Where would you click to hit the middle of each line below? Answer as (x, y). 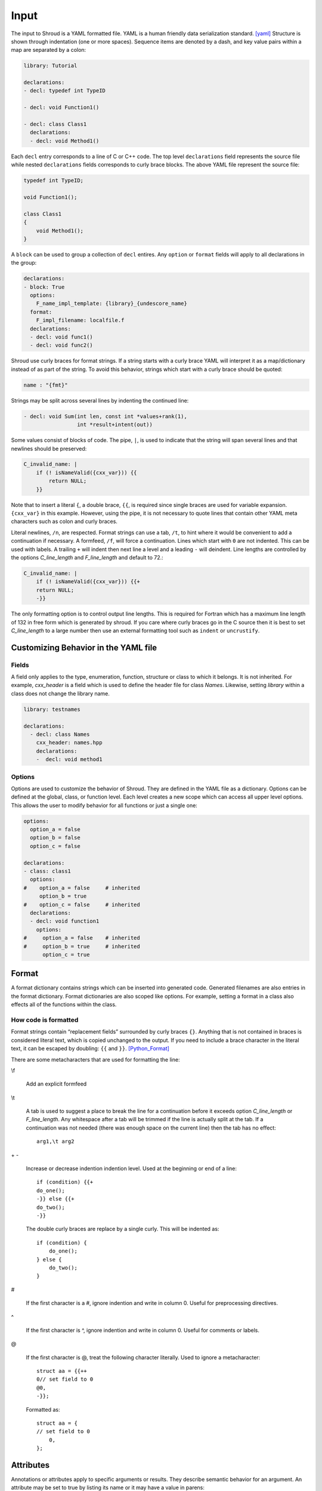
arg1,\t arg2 (55, 1142)
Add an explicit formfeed (56, 1084)
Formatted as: (43, 1409)
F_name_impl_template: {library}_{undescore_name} (112, 304)
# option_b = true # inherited (82, 946)
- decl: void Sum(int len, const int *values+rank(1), (105, 416)
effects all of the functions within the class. (64, 1004)
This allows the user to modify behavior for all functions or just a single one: (104, 805)
